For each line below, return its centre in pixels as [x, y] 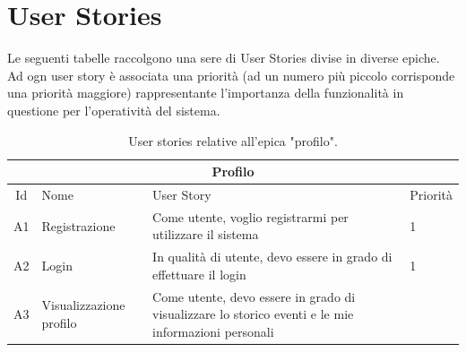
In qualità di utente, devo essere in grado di [272, 257]
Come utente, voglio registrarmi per [250, 216]
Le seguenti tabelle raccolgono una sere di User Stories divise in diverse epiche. [224, 58]
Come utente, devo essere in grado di [254, 296]
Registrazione [78, 225]
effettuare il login [199, 274]
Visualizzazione [83, 305]
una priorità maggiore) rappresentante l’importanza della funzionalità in [206, 93]
